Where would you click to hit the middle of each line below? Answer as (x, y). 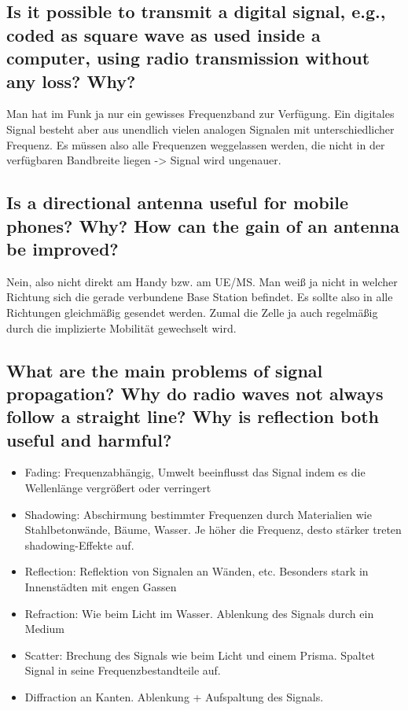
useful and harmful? (89, 439)
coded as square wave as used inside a (164, 34)
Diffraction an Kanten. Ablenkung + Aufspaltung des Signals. (174, 697)
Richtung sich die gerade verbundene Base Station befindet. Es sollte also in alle (200, 297)
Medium (44, 629)
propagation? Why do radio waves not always (195, 393)
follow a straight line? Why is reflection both (193, 416)
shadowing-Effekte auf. (79, 544)
